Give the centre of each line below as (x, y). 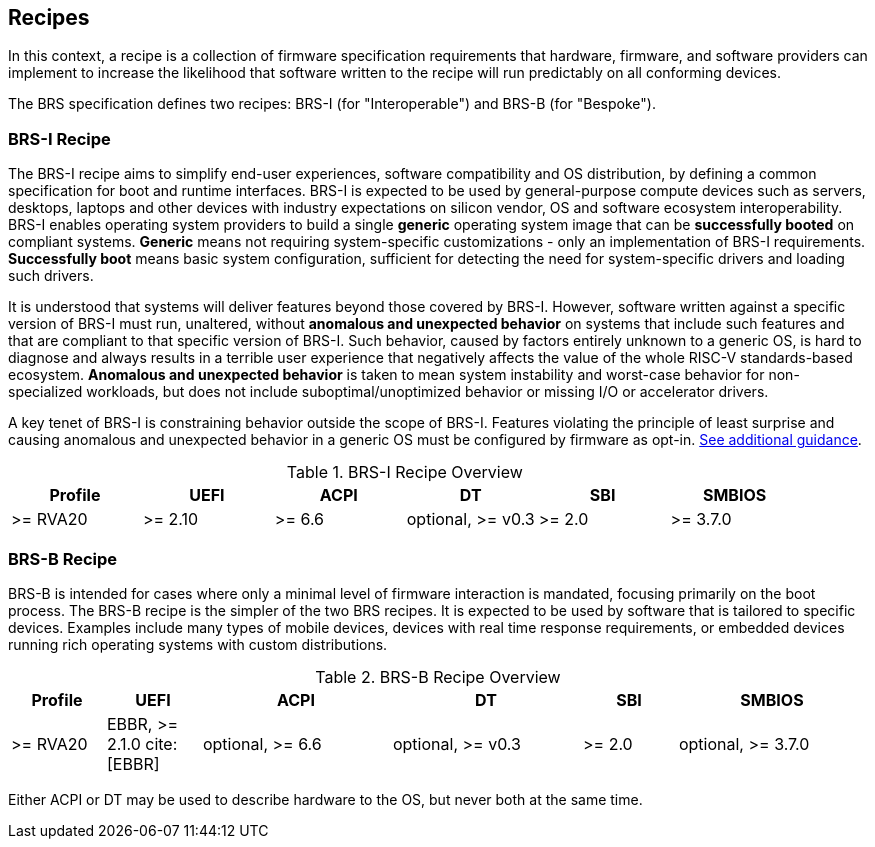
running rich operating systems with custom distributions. (198, 644)
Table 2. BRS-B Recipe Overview (438, 676)
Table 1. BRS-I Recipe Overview (404, 472)
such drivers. (51, 276)
